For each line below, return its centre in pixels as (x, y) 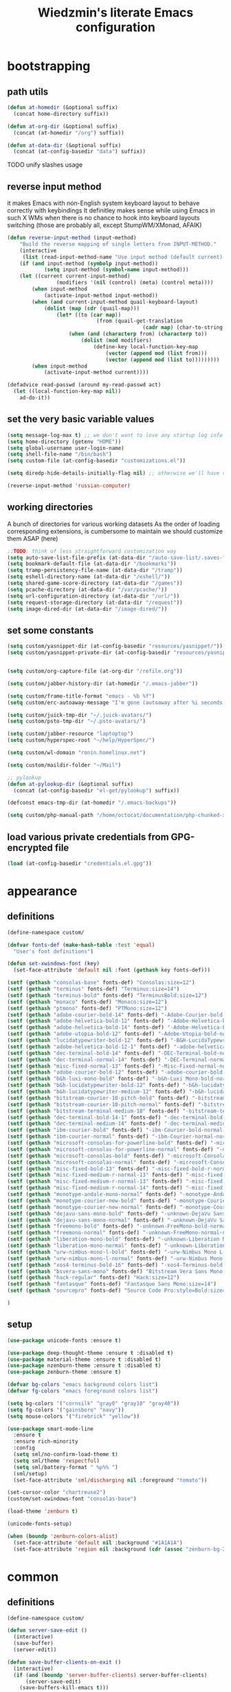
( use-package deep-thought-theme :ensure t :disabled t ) (90, 1353)
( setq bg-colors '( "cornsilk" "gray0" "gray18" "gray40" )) (93, 1403)
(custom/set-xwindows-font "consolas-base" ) (72, 1499)
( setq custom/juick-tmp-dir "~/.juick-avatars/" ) (80, 715)
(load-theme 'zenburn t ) (43, 1512)
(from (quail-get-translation (140, 321)
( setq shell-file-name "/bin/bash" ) (59, 454)
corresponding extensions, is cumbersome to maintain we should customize (115, 531)
